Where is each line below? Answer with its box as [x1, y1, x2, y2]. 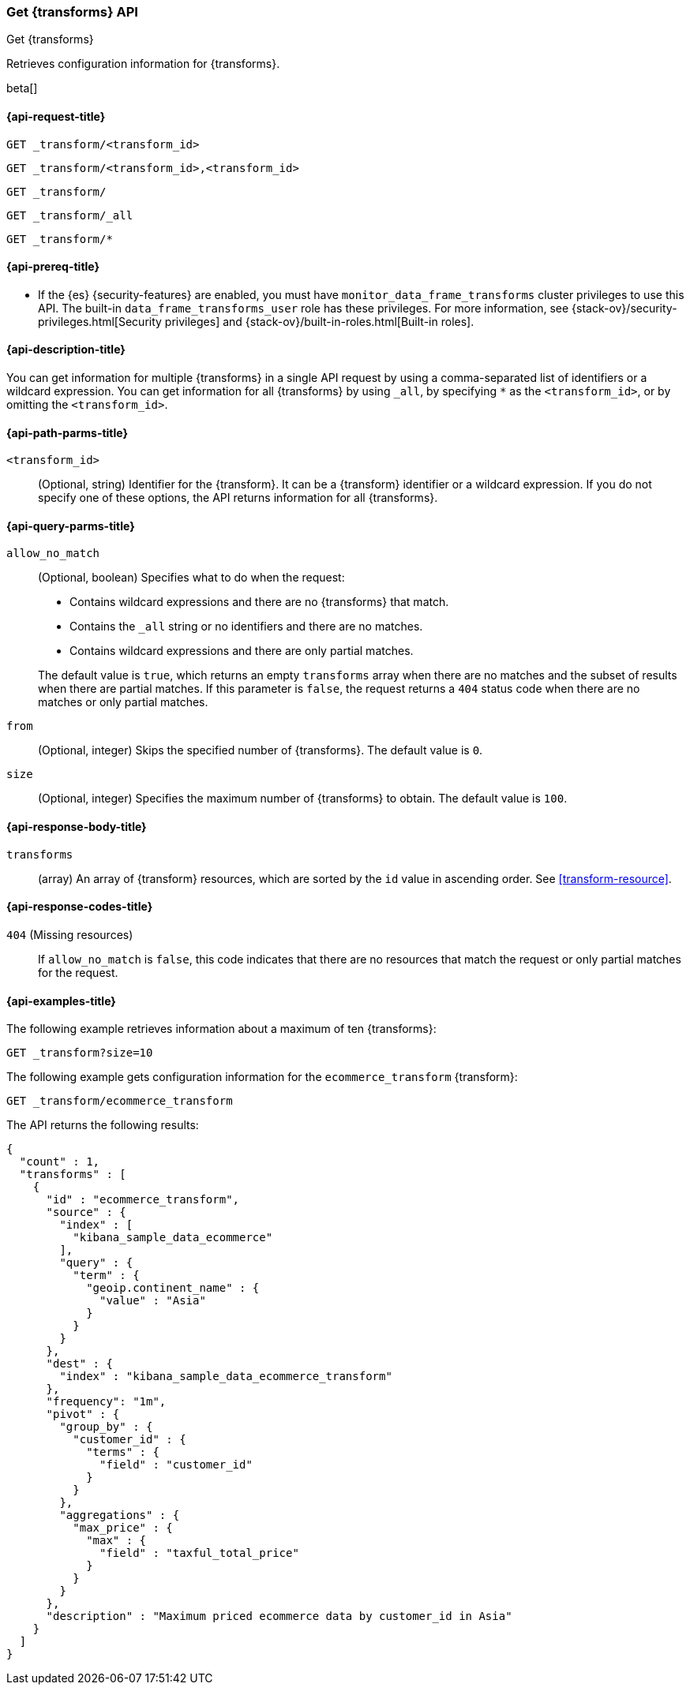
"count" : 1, [19, 1155, 100, 1169]
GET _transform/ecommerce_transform [6, 1094, 233, 1108]
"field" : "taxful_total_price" [99, 1547, 299, 1560]
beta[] [6, 81, 38, 95]
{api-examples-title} [6, 993, 116, 1008]
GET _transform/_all [6, 208, 133, 222]
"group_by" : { [59, 1420, 153, 1434]
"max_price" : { [73, 1521, 173, 1535]
